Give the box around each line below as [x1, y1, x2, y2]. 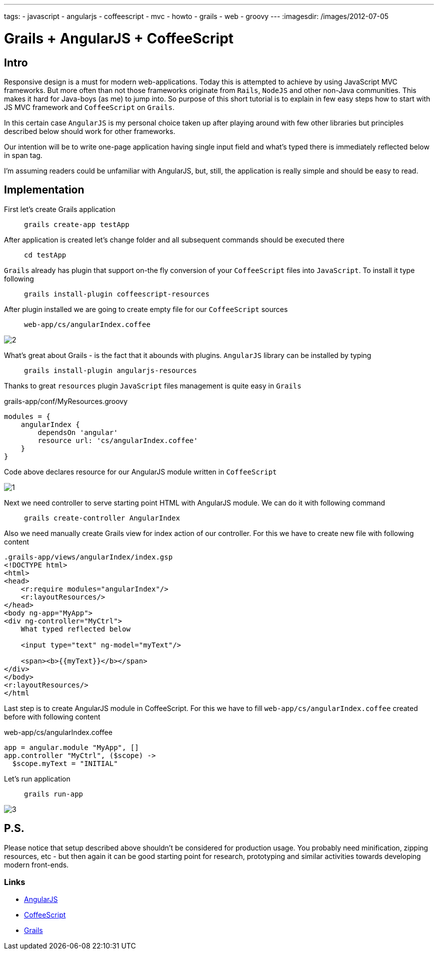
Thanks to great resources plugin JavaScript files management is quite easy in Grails [4, 381, 301, 390]
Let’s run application [4, 774, 70, 783]
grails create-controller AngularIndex [24, 513, 180, 522]
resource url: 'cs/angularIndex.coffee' [37, 436, 198, 444]
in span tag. [4, 150, 42, 159]
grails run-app [24, 789, 83, 798]
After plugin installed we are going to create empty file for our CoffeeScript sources [4, 304, 288, 313]
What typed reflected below [20, 624, 130, 633]
